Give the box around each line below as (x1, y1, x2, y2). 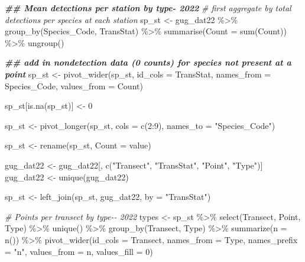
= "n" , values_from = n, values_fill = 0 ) (5, 245, 153, 257)
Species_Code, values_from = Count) (5, 79, 143, 92)
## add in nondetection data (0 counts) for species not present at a (5, 56, 291, 69)
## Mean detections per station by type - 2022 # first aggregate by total (5, 2, 291, 14)
